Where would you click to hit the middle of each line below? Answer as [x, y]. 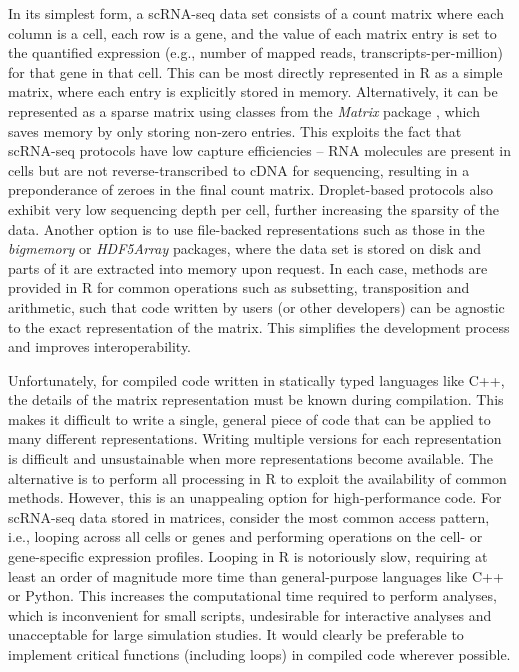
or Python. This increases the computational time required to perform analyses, [252, 595]
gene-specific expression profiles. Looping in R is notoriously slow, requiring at [248, 556]
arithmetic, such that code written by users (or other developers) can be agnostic [256, 306]
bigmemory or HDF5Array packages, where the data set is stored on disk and [244, 248]
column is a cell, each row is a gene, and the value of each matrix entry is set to [252, 32]
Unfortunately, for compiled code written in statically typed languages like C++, [256, 379]
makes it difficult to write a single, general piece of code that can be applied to [249, 418]
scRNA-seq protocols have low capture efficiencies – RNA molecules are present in [259, 150]
